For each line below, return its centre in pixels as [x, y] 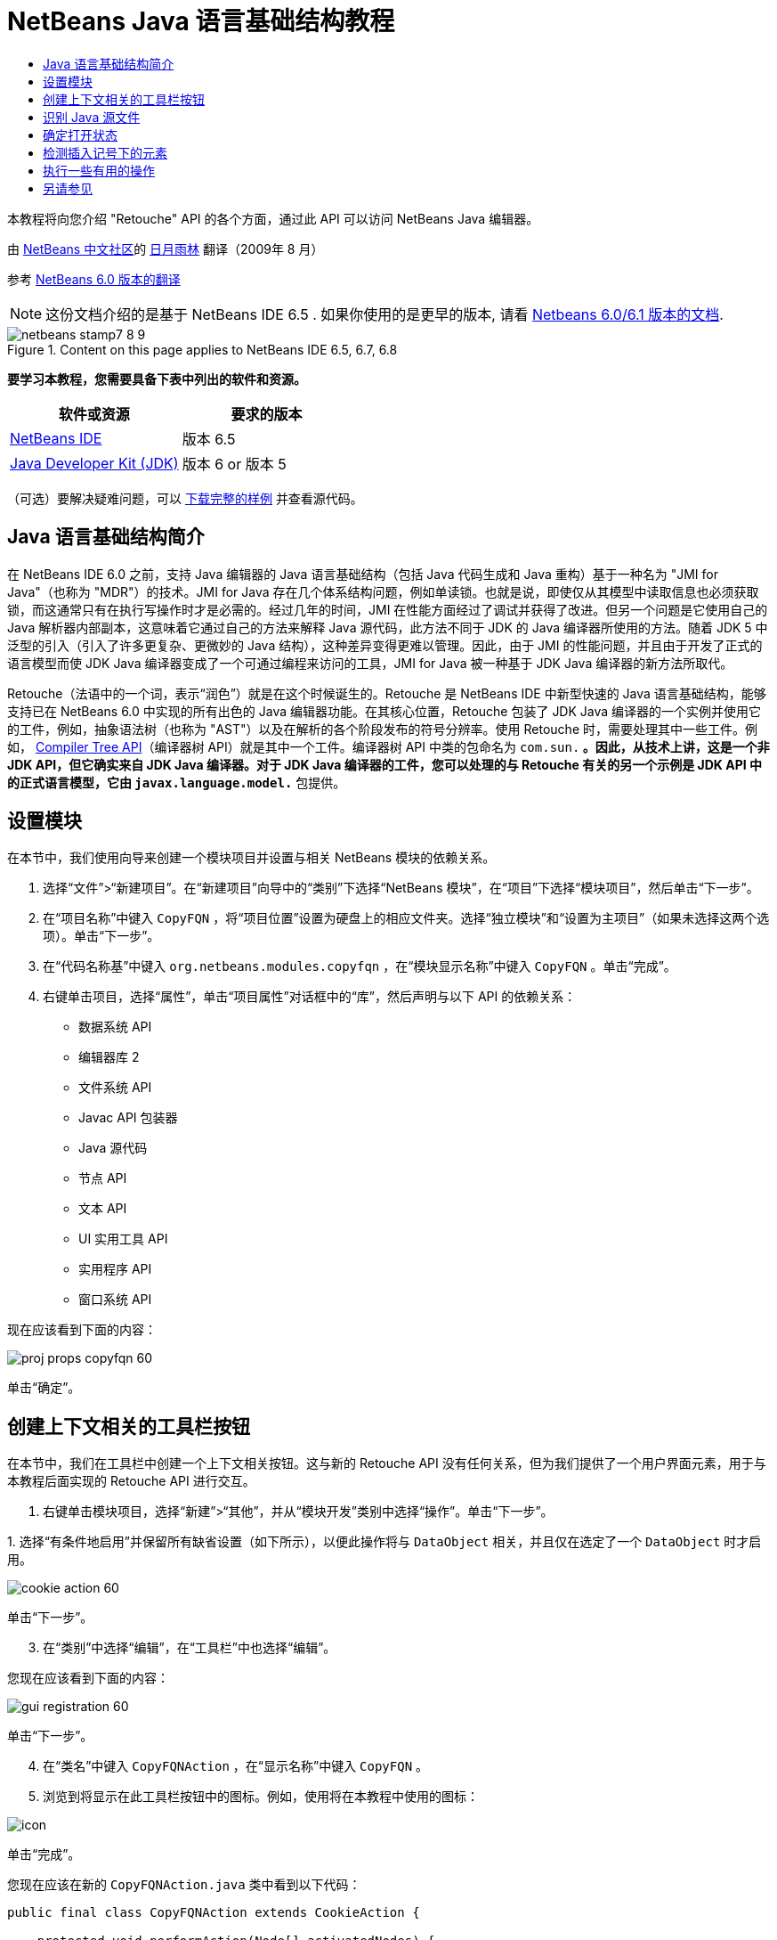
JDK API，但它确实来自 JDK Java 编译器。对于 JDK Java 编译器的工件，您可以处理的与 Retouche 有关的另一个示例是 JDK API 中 [385, 764]
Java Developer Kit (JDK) [94, 463]
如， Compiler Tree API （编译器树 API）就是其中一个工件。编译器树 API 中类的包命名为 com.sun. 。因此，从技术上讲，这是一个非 [388, 746]
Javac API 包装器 [128, 1118]
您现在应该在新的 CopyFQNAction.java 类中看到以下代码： [184, 1885]
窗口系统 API [115, 1300]
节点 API [103, 1178]
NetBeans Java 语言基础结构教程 [201, 21]
